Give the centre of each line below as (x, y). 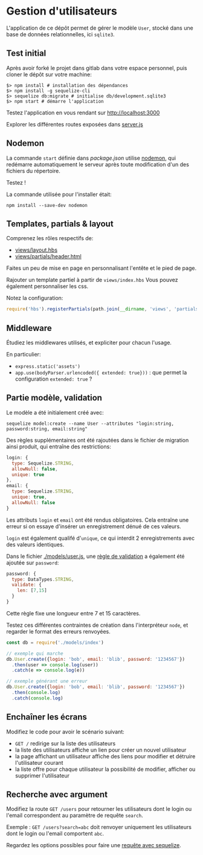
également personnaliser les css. (47, 286)
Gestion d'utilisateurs (62, 11)
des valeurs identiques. (35, 544)
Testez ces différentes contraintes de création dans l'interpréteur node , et (97, 625)
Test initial (26, 54)
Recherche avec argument (57, 794)
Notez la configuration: (35, 298)
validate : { (27, 585)
